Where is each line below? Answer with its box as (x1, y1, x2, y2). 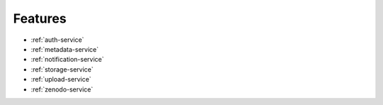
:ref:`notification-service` (30, 55, 104, 64)
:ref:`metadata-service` (30, 45, 99, 53)
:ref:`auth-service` (30, 35, 84, 44)
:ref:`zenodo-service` (30, 85, 94, 94)
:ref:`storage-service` (30, 65, 94, 74)
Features (13, 11, 67, 26)
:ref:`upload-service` (30, 75, 91, 84)
